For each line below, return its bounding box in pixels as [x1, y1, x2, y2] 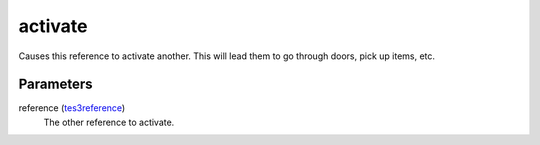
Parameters [18, 76, 93, 93]
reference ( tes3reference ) [18, 102, 126, 114]
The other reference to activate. [43, 116, 175, 128]
